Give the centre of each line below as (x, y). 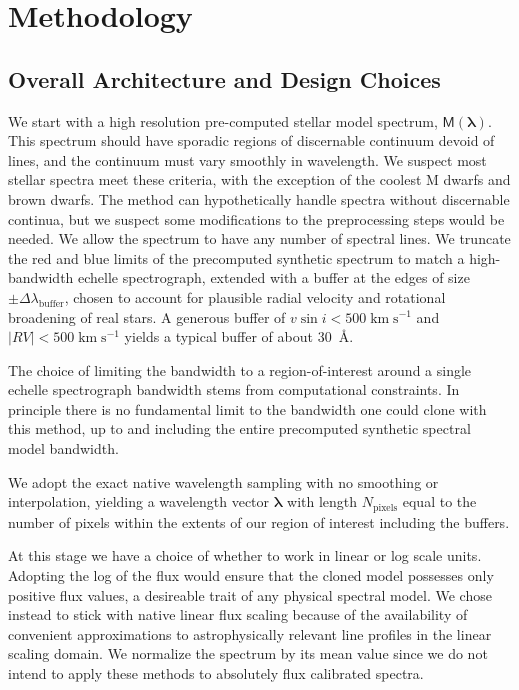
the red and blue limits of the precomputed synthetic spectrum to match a (236, 257)
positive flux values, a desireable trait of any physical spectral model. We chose (250, 594)
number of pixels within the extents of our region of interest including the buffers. (259, 521)
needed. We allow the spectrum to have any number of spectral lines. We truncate (259, 238)
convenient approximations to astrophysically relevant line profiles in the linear (250, 633)
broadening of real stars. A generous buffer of (147, 316)
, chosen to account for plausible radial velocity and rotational (255, 296)
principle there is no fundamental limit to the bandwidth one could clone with (247, 408)
